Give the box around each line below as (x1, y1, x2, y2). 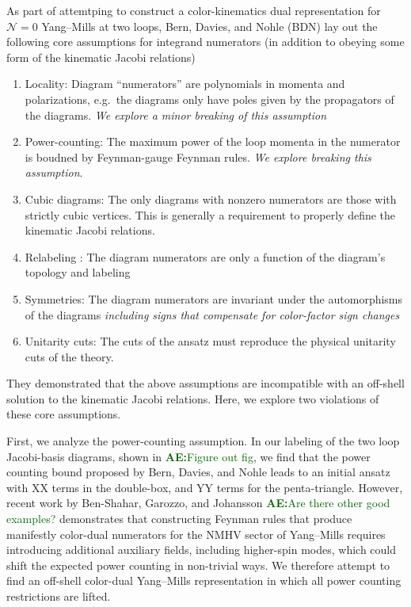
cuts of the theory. (25, 348, 114, 365)
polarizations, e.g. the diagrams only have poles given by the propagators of (25, 90, 394, 107)
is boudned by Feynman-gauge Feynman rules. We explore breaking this (25, 148, 371, 165)
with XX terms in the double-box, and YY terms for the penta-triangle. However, (6, 479, 403, 495)
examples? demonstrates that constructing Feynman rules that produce (6, 510, 352, 527)
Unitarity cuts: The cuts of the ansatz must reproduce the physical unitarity (25, 333, 396, 349)
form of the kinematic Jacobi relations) (6, 48, 196, 65)
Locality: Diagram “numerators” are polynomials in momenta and (25, 75, 345, 92)
